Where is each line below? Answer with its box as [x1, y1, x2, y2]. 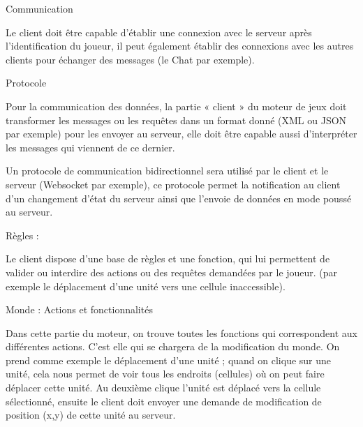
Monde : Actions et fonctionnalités [6, 302, 153, 317]
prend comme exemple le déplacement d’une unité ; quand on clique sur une [6, 352, 332, 367]
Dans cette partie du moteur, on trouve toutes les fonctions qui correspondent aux [6, 325, 357, 340]
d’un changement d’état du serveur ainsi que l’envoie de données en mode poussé [6, 190, 352, 205]
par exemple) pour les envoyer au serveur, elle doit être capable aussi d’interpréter [6, 126, 357, 141]
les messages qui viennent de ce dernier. [6, 140, 175, 154]
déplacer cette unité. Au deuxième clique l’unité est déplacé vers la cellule [6, 380, 321, 395]
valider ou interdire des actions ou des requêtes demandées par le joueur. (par [6, 264, 338, 279]
